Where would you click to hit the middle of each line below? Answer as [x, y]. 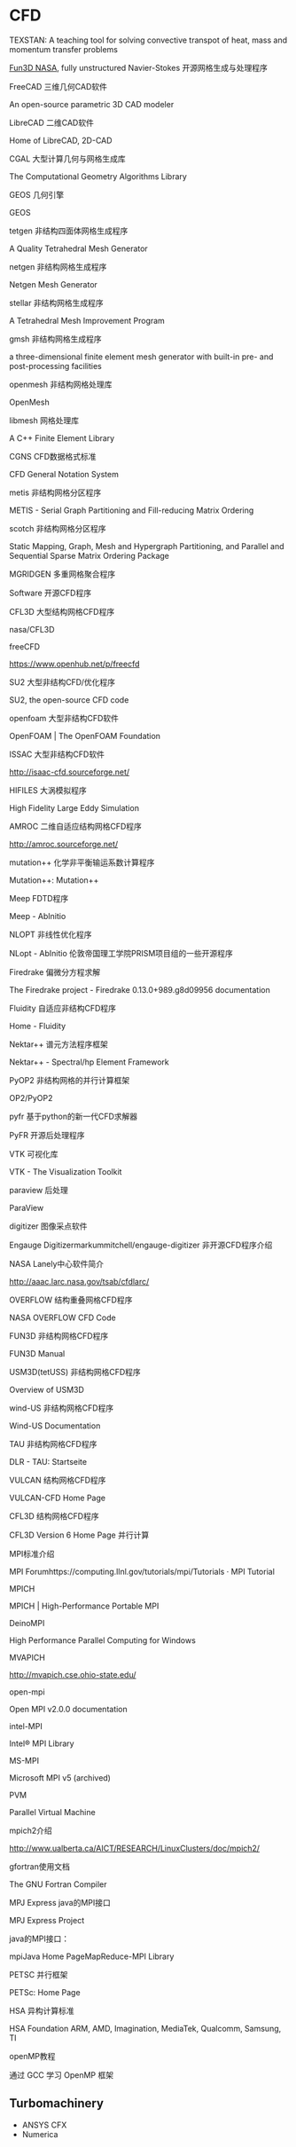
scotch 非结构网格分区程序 [58, 528]
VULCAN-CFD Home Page [58, 1498]
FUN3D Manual [37, 1353]
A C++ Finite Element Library [62, 438]
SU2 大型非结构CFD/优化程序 [62, 682]
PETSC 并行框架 [39, 1974]
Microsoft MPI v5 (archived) [60, 1777]
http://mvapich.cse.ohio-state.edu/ [73, 1674]
